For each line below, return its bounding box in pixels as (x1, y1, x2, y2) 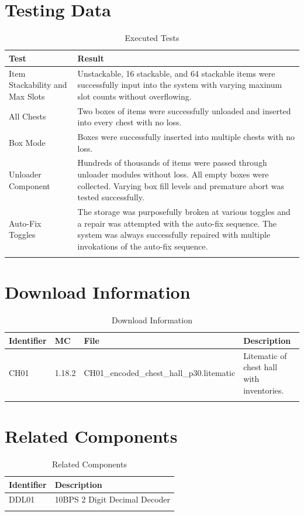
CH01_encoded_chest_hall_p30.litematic (84, 367, 236, 379)
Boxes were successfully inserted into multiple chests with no (77, 131, 295, 143)
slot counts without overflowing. (77, 90, 192, 102)
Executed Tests (125, 32, 179, 44)
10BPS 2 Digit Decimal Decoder (54, 493, 171, 505)
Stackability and (9, 78, 67, 91)
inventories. (243, 384, 284, 396)
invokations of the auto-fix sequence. (77, 240, 208, 252)
